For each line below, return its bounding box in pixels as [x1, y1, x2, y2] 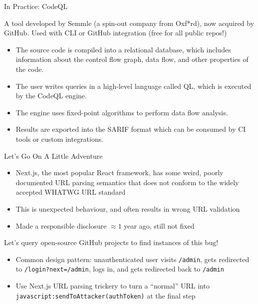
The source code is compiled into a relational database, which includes [15, 44, 231, 54]
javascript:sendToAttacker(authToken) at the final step [15, 290, 196, 301]
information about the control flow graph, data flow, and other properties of [15, 54, 249, 64]
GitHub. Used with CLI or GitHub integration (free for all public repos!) [4, 27, 227, 38]
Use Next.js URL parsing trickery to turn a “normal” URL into [15, 281, 210, 291]
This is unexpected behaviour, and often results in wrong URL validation [15, 203, 240, 214]
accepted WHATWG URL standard [15, 187, 126, 197]
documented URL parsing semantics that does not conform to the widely [15, 177, 239, 187]
